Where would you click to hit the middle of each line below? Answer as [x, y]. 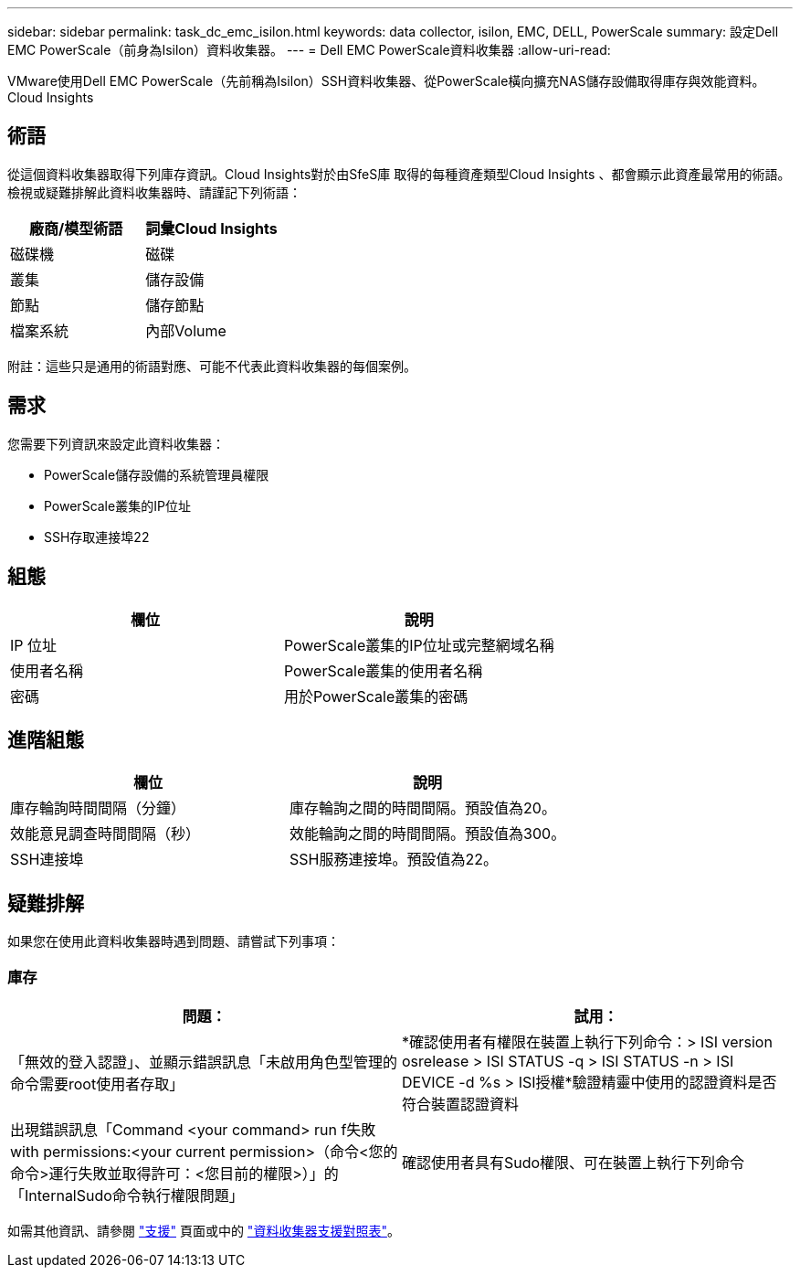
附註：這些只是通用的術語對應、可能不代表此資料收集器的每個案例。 [212, 366]
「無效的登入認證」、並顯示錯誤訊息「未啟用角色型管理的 [204, 1062]
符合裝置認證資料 [461, 1104]
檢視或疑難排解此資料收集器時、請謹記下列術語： [154, 192]
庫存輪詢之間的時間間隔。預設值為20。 [423, 808]
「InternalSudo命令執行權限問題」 [127, 1195]
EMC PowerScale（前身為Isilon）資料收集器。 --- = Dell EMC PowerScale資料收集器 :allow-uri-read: [309, 50]
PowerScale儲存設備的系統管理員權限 [157, 474]
